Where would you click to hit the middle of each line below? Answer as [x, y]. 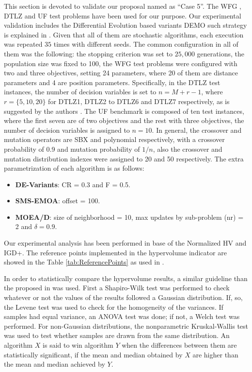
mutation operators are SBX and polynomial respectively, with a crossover [114, 139]
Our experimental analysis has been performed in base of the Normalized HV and [125, 243]
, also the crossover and [188, 149]
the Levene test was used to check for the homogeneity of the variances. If [114, 307]
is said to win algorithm [78, 345]
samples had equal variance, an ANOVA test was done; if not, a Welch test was [122, 316]
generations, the [220, 53]
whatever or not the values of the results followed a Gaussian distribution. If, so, [123, 297]
